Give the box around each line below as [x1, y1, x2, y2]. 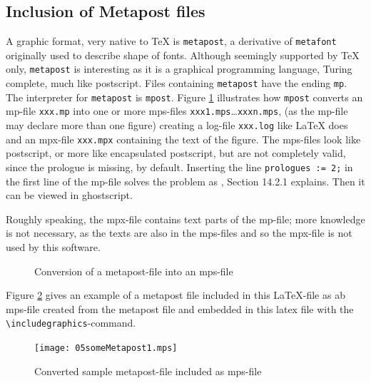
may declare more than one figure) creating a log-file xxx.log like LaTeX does [6, 118, 348, 133]
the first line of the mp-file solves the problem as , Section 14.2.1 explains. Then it [6, 173, 365, 188]
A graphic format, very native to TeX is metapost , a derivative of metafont [6, 34, 337, 48]
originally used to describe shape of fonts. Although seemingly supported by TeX [6, 47, 360, 62]
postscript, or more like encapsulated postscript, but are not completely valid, [6, 145, 346, 160]
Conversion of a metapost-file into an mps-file [34, 263, 233, 278]
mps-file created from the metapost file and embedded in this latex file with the [6, 301, 354, 316]
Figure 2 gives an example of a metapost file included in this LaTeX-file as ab [6, 287, 345, 302]
